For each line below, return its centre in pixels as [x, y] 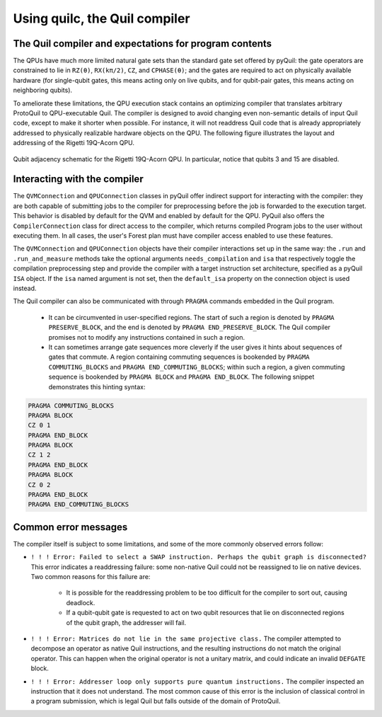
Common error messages [70, 527]
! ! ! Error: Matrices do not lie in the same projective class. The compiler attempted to [186, 639]
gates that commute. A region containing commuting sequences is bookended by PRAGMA [179, 357]
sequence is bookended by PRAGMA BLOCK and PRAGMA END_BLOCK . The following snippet [181, 377]
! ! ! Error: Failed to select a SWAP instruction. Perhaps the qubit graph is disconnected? [199, 557]
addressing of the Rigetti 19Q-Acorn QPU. [74, 143]
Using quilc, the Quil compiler [102, 18]
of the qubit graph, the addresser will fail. [126, 622]
